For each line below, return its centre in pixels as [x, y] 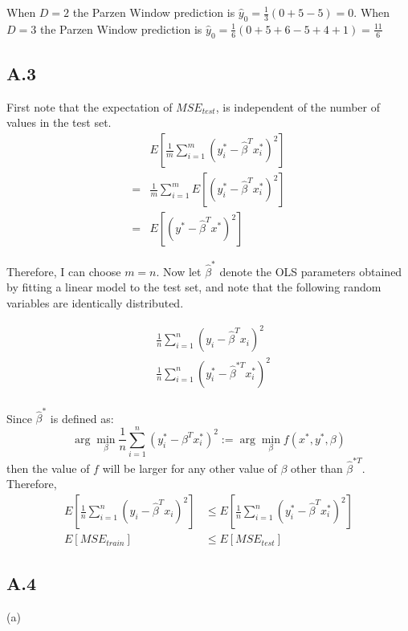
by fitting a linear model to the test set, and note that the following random [194, 287]
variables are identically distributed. [95, 302]
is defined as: [82, 418]
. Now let [179, 271]
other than [317, 468]
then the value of [48, 468]
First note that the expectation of [90, 106]
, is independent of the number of [298, 106]
